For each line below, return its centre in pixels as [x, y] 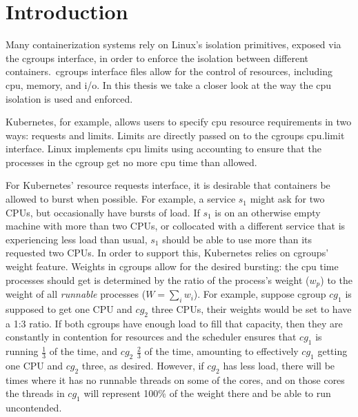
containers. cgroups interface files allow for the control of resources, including [169, 71]
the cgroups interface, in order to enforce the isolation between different [157, 58]
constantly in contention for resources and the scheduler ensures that [151, 337]
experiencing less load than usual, [77, 239]
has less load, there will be [279, 365]
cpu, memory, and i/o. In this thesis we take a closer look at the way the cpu [169, 84]
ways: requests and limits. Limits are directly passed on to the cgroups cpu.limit [175, 135]
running [22, 351]
